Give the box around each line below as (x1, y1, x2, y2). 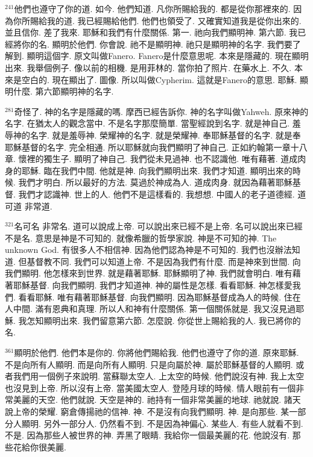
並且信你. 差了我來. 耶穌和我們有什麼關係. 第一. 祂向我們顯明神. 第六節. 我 (5, 26, 298, 39)
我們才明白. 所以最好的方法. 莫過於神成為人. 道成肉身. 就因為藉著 (18, 176, 276, 188)
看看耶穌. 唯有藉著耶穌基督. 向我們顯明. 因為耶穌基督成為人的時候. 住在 (18, 290, 301, 303)
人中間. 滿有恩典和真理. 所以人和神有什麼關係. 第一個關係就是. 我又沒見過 (5, 302, 296, 315)
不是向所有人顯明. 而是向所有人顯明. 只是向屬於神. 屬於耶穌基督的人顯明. (5, 358, 293, 370)
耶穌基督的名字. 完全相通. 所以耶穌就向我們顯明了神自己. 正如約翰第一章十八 (5, 140, 308, 153)
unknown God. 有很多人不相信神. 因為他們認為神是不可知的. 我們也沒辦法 (5, 243, 292, 256)
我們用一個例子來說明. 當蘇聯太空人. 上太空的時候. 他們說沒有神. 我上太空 (13, 370, 305, 382)
